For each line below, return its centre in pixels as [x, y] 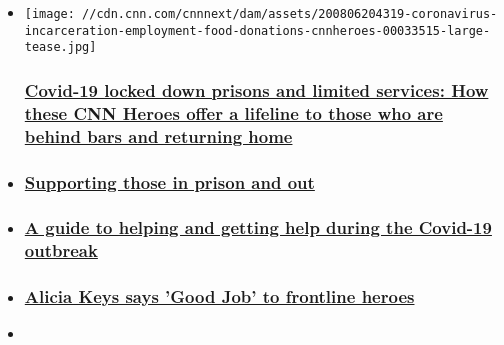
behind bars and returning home [158, 135]
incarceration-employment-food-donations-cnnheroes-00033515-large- [257, 30]
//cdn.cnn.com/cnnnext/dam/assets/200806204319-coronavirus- [290, 14]
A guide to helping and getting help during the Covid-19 [258, 227]
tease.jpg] [60, 47]
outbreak [61, 250]
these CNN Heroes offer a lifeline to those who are [233, 112]
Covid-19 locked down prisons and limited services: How [256, 89]
